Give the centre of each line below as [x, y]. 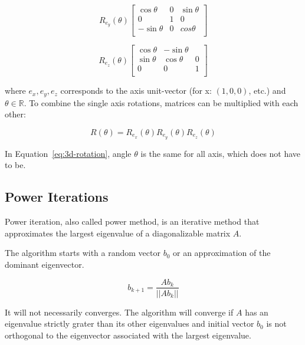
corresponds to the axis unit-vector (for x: [136, 91]
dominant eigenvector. [45, 264]
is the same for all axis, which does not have [221, 153]
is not [276, 323]
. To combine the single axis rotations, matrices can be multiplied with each [161, 102]
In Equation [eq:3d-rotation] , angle [68, 153]
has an [257, 312]
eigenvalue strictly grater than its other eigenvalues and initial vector [129, 323]
